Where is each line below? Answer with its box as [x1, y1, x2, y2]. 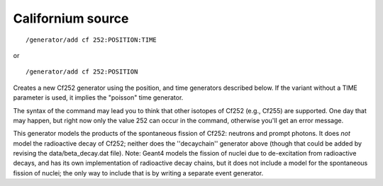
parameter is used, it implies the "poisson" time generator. [13, 93, 184, 102]
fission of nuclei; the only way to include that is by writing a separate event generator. [13, 168, 264, 177]
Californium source [13, 11, 129, 26]
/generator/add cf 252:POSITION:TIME [26, 35, 157, 44]
